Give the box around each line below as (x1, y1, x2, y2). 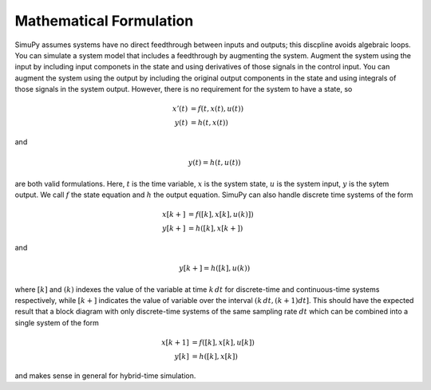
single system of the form (14, 317, 99, 327)
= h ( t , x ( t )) (190, 118, 229, 128)
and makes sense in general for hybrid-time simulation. (14, 371, 196, 380)
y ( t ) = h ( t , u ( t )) (188, 158, 241, 167)
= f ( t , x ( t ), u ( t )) (190, 104, 243, 113)
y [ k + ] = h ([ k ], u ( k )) (179, 264, 251, 273)
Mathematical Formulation (14, 12, 194, 30)
